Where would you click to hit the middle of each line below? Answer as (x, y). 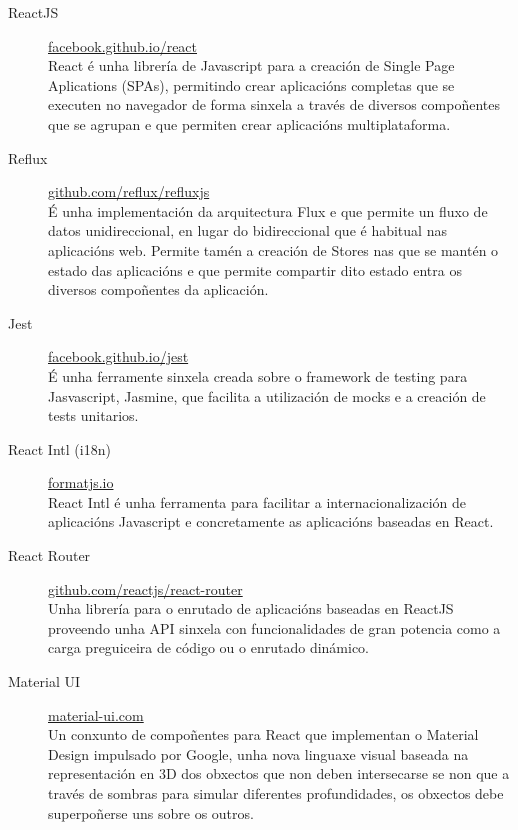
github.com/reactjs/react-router (145, 588)
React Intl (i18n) (59, 448)
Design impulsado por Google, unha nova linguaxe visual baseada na (258, 753)
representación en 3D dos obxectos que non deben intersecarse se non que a (279, 773)
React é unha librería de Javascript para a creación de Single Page (251, 65)
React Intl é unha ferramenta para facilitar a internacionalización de (257, 501)
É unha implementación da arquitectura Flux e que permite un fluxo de (268, 210)
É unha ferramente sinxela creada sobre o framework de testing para (258, 375)
